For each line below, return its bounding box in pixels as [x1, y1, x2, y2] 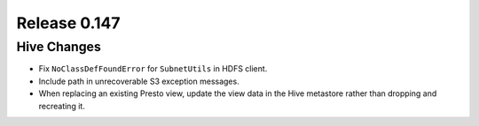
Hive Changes [16, 39, 101, 55]
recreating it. [38, 100, 86, 111]
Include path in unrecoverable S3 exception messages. [38, 76, 239, 86]
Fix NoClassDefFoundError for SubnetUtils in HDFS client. [38, 63, 268, 74]
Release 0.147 [16, 13, 121, 33]
